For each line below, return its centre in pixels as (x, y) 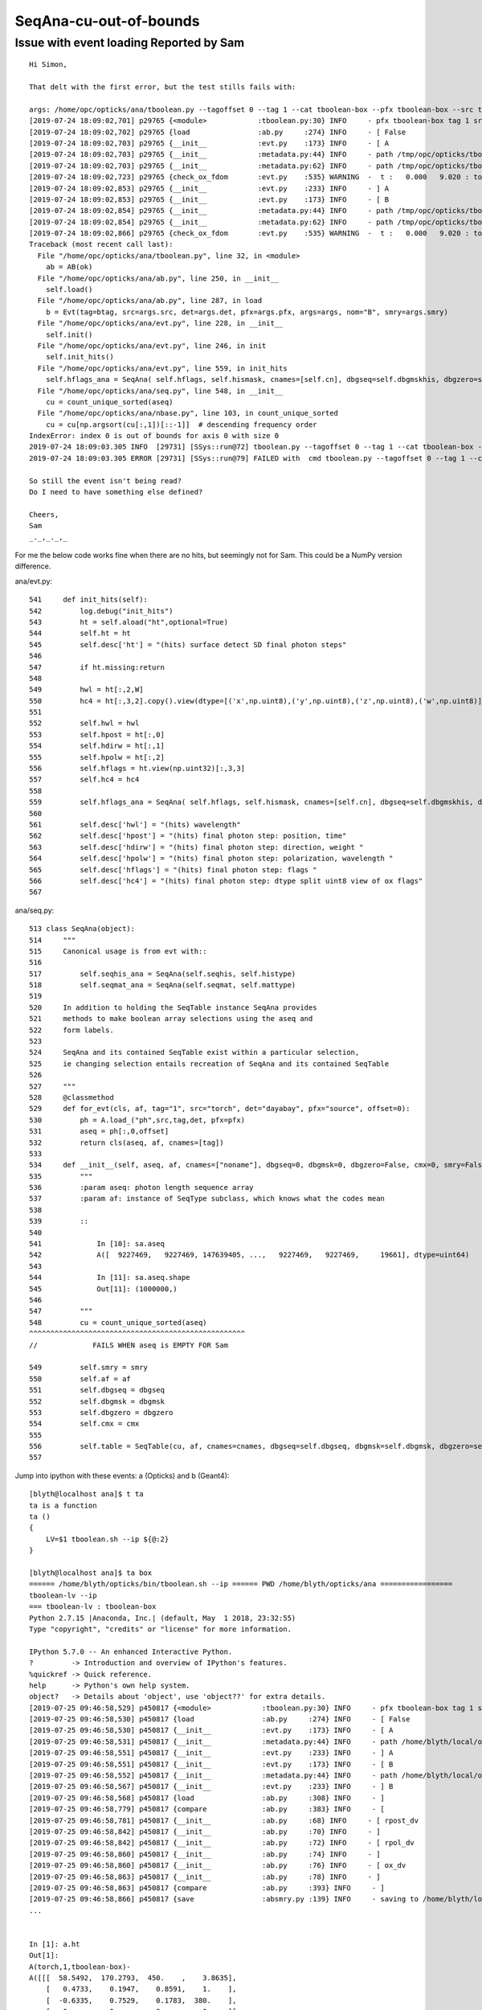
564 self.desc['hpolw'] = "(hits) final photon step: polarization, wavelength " (211, 859)
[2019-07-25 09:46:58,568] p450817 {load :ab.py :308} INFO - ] (207, 1798)
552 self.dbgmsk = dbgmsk (97, 1401)
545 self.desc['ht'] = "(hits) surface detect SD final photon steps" (188, 644)
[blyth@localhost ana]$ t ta (86, 1494)
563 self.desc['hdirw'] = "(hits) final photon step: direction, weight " (196, 847)
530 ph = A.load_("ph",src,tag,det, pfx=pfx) (137, 1120)
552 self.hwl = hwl (84, 723)
